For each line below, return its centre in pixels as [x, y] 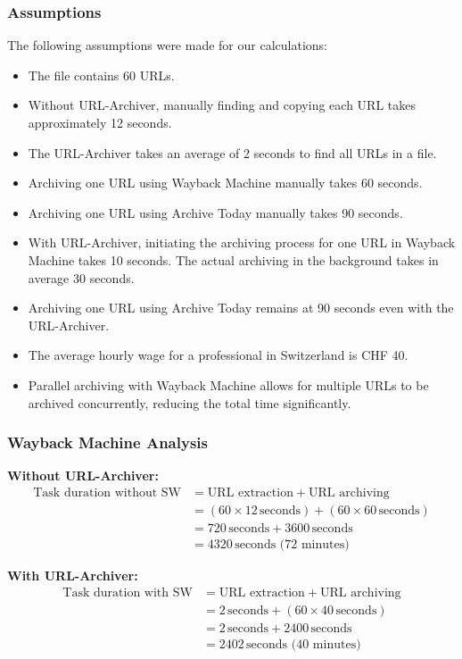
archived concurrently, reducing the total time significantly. [190, 402]
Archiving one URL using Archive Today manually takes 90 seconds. [215, 212]
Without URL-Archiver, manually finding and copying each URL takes [222, 105]
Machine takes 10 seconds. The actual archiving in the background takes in [233, 259]
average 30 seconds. [81, 277]
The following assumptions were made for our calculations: [167, 45]
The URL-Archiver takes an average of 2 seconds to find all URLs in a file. [232, 152]
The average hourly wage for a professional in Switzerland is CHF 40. [218, 355]
